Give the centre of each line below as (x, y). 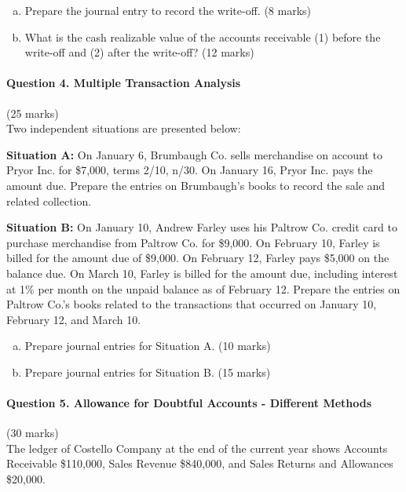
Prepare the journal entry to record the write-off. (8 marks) (168, 10)
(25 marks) (33, 113)
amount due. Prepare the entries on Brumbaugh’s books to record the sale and (196, 185)
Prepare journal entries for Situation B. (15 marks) (148, 372)
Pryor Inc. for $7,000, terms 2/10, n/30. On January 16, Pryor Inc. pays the (190, 170)
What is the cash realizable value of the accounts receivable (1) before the (203, 36)
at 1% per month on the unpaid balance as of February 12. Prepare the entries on (203, 288)
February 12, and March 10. (74, 319)
